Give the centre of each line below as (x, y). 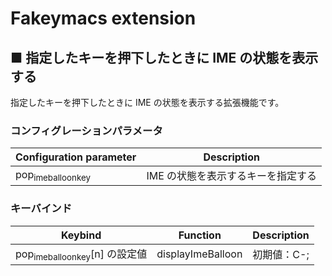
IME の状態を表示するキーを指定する (232, 176)
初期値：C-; (281, 254)
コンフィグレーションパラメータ (86, 130)
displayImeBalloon (199, 254)
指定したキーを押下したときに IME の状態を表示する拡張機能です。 (147, 102)
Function (200, 235)
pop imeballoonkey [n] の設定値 (81, 254)
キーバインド (41, 209)
